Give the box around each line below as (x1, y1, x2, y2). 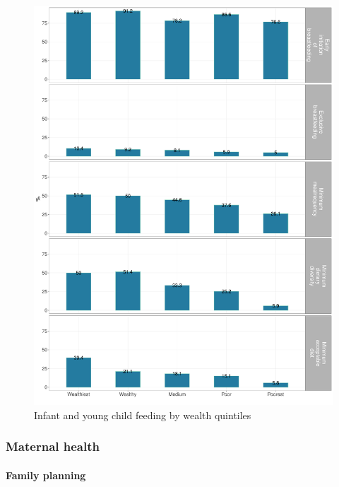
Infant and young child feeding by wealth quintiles (34, 407, 251, 422)
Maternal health (6, 438, 100, 455)
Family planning (6, 467, 86, 482)
